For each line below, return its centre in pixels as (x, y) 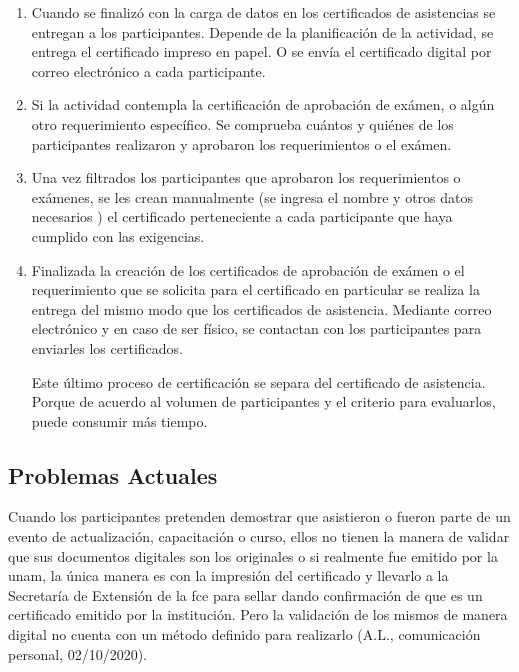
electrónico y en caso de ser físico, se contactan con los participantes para (256, 328)
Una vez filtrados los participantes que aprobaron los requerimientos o (246, 177)
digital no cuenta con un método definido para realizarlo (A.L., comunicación (244, 634)
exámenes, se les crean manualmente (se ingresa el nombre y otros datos (252, 196)
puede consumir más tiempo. (119, 420)
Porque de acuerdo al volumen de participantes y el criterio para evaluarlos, (263, 401)
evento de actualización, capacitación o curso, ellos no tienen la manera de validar (259, 536)
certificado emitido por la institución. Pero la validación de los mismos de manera (258, 614)
